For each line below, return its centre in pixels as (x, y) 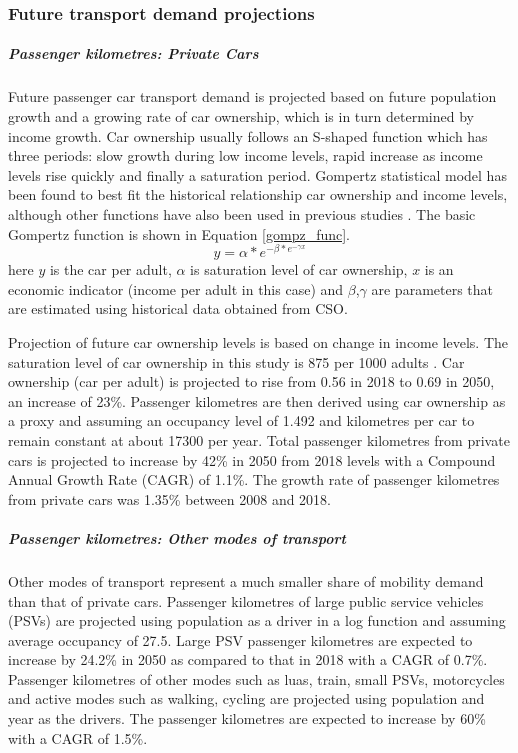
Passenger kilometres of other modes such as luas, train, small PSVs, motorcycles (256, 678)
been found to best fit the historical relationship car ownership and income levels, (258, 194)
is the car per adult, (110, 269)
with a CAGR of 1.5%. (78, 737)
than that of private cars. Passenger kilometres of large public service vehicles (246, 600)
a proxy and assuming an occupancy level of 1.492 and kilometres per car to (241, 420)
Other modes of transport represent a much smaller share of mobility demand (246, 580)
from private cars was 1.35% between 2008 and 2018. (170, 498)
